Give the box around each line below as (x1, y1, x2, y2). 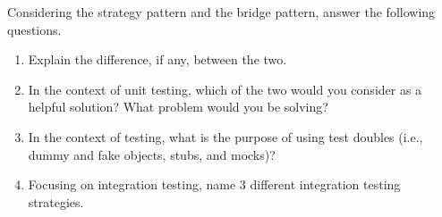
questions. (7, 20, 62, 38)
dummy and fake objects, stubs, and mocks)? (28, 145, 276, 163)
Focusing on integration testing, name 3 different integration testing (28, 175, 401, 194)
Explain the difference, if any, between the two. (28, 50, 287, 69)
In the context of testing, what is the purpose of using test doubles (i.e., (28, 127, 423, 146)
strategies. (28, 192, 84, 211)
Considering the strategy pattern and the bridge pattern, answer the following (7, 3, 436, 21)
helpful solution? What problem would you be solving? (28, 97, 328, 116)
